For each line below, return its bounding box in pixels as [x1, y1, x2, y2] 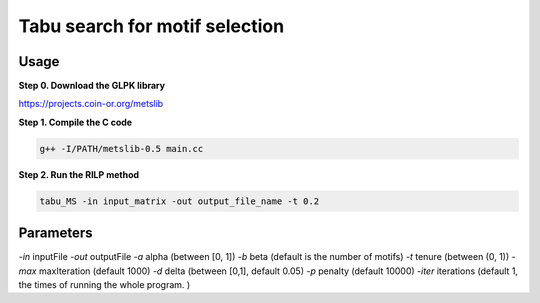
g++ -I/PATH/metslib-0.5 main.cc [39, 143, 204, 154]
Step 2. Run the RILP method [18, 168, 140, 180]
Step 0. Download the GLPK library [18, 80, 165, 92]
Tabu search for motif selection [18, 15, 285, 37]
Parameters [18, 225, 93, 242]
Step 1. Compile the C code [18, 116, 133, 128]
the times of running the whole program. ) [18, 279, 191, 291]
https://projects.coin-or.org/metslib [18, 98, 164, 110]
